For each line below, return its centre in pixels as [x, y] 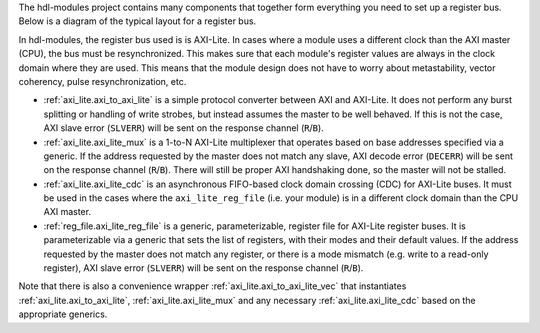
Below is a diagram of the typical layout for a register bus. [137, 21]
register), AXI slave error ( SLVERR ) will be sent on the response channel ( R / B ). [203, 268]
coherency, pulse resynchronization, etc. [102, 81]
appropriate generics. [63, 314]
